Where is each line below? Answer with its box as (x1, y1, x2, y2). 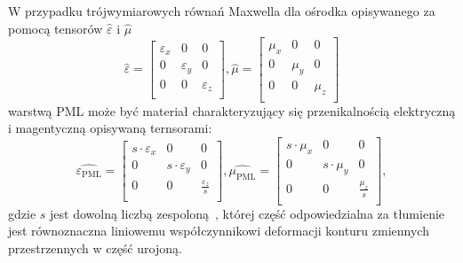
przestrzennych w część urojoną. (8, 238, 182, 257)
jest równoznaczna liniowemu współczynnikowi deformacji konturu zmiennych (8, 221, 429, 240)
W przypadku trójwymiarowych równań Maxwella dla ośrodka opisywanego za (8, 2, 435, 19)
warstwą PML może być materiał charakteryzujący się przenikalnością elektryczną (8, 101, 456, 120)
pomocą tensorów (8, 19, 103, 37)
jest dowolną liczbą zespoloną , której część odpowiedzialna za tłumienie (50, 204, 445, 222)
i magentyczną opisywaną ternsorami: (8, 119, 212, 137)
